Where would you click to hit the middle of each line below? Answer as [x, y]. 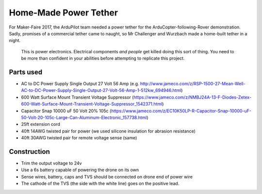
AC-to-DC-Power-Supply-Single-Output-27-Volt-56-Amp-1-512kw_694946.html [101, 90]
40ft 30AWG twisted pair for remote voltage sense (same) [79, 138]
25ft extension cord [41, 124]
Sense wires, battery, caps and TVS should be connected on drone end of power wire [107, 177]
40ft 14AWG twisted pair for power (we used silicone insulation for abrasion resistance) [108, 131]
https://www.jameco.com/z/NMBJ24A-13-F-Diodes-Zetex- [193, 97]
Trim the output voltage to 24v [51, 163]
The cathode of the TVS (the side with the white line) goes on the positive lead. [100, 183]
